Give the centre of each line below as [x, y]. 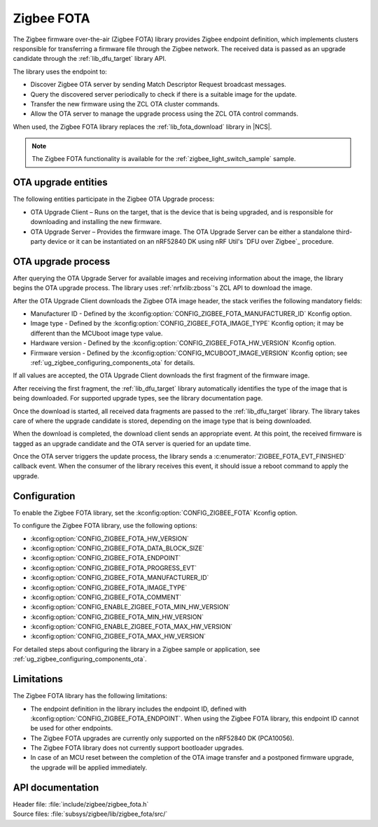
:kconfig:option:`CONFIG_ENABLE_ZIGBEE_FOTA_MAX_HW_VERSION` [132, 627]
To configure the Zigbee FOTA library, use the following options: [105, 526]
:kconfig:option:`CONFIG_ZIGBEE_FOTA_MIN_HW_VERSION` [117, 617]
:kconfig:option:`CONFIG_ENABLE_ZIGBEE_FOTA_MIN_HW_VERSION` [131, 607]
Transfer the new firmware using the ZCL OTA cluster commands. [125, 104]
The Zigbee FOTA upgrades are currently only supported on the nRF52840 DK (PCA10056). [162, 738]
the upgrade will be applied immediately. [89, 767]
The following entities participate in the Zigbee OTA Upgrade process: [114, 199]
